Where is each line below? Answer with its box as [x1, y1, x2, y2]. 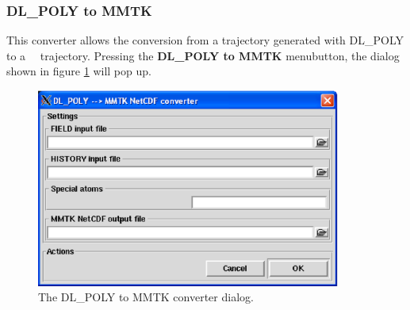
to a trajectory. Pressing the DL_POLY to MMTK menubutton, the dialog [6, 47, 400, 63]
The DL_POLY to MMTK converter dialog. [38, 289, 254, 305]
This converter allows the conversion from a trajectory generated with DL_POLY [6, 32, 404, 48]
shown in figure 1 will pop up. [6, 63, 151, 79]
